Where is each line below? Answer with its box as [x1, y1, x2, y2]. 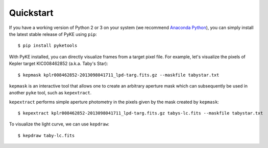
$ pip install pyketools [18, 43, 77, 49]
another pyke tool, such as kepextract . [9, 90, 92, 96]
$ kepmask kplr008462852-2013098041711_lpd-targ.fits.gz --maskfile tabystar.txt [18, 72, 219, 78]
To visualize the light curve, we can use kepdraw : [9, 121, 110, 127]
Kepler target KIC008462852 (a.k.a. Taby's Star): [9, 60, 108, 66]
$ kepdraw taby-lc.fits [18, 133, 75, 138]
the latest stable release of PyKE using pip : [9, 31, 97, 37]
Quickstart [9, 7, 54, 18]
